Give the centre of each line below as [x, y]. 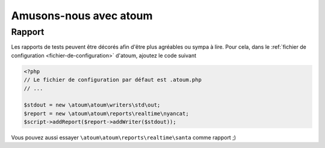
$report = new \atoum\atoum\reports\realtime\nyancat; [106, 113]
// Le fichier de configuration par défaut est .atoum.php [113, 80]
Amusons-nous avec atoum [82, 16]
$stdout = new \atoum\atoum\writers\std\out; [92, 105]
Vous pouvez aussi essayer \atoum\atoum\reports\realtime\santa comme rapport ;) [124, 138]
